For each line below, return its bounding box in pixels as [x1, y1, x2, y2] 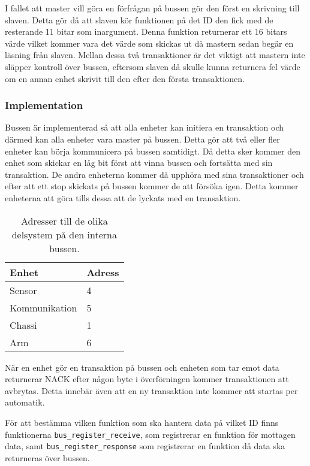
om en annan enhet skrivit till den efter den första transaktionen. [5, 72, 245, 84]
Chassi [10, 317, 37, 332]
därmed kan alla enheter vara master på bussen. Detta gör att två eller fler [5, 132, 280, 145]
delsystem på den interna [11, 227, 117, 241]
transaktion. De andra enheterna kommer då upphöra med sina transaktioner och [5, 168, 304, 180]
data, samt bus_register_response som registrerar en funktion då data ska [5, 440, 285, 452]
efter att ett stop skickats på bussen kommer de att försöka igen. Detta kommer [5, 180, 299, 192]
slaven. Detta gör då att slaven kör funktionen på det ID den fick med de [5, 13, 273, 26]
